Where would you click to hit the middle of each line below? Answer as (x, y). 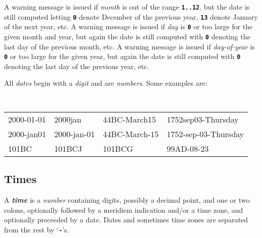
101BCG (118, 148)
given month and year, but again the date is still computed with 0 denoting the (127, 36)
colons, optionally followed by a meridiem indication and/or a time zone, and (124, 210)
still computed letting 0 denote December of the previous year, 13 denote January (131, 16)
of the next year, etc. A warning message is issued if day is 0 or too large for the (128, 26)
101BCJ (68, 148)
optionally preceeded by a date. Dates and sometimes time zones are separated (126, 220)
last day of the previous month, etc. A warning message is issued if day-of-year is (129, 46)
